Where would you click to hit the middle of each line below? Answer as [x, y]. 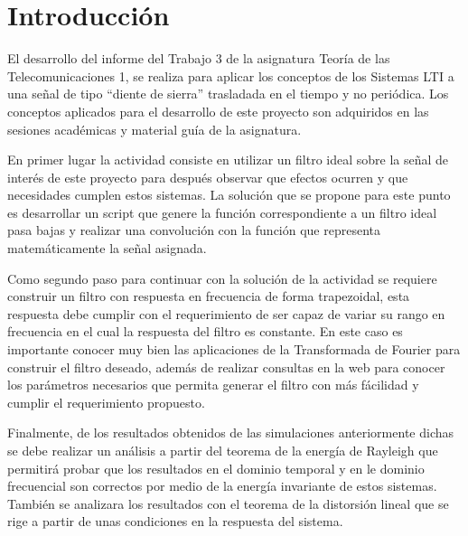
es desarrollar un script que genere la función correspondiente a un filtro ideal [222, 212]
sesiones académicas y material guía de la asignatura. [154, 129]
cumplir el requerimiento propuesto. [106, 402]
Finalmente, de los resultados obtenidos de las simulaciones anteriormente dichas [231, 433]
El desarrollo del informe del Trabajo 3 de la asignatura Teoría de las [199, 58]
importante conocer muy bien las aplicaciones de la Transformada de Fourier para [234, 349]
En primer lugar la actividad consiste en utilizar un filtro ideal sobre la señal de [228, 160]
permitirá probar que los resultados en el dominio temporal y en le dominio [216, 468]
